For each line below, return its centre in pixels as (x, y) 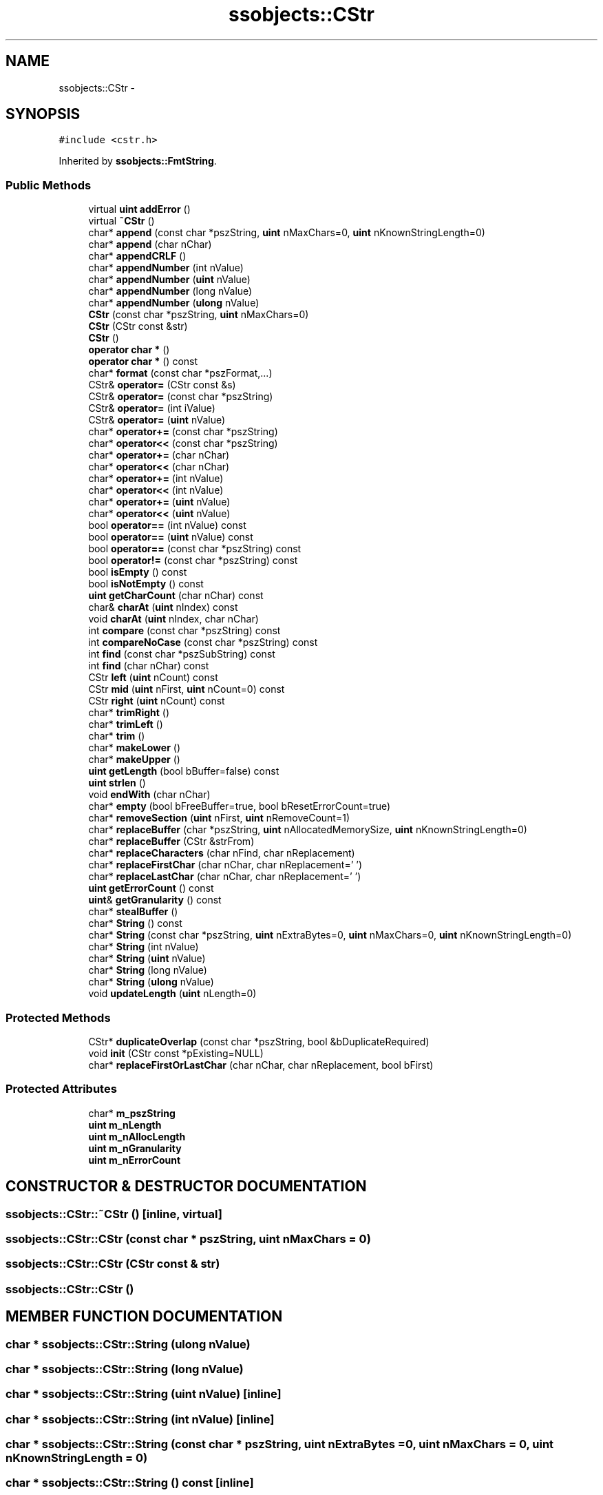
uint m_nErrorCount (135, 1160)
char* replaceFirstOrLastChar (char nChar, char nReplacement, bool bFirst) (261, 1065)
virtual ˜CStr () (121, 221)
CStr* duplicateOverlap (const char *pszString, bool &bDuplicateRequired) (259, 1041)
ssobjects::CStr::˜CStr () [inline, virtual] (114, 1214)
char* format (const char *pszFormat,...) (180, 373)
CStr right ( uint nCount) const (157, 701)
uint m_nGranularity (135, 1148)
